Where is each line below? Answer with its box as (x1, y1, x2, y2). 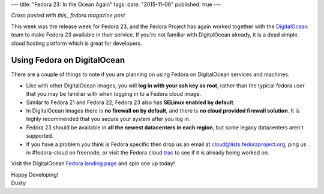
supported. (26, 132, 53, 140)
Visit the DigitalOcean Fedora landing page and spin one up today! (11, 160, 175, 167)
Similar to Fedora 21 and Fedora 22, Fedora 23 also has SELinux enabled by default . (26, 99, 235, 106)
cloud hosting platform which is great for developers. (11, 40, 142, 47)
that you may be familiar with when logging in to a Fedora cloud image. (26, 90, 202, 98)
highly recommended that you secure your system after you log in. (26, 116, 191, 123)
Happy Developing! (11, 171, 59, 178)
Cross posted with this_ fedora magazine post (11, 12, 125, 19)
